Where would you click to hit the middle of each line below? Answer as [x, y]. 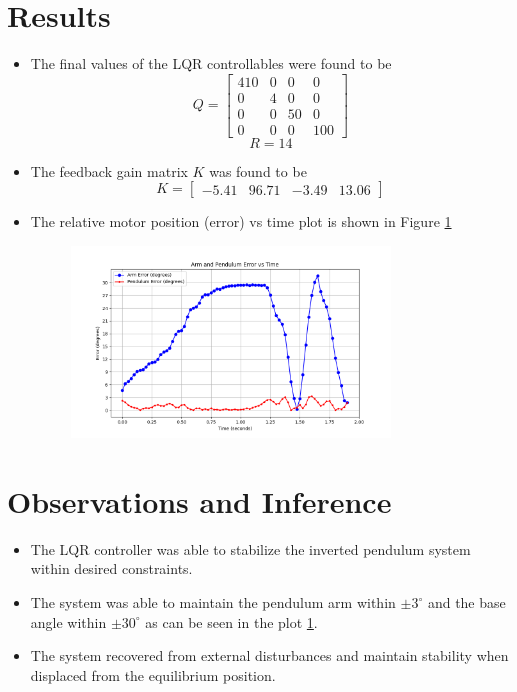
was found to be [258, 170]
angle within [68, 621]
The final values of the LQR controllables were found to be [211, 63]
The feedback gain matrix [109, 170]
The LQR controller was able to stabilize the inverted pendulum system [250, 548]
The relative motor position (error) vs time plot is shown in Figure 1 [241, 221]
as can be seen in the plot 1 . [231, 621]
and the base [466, 602]
